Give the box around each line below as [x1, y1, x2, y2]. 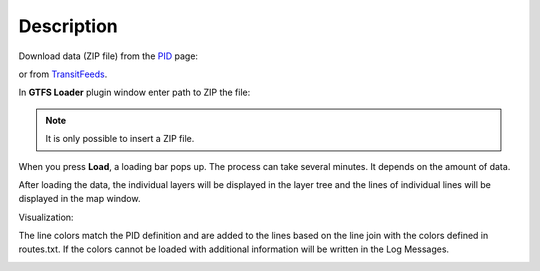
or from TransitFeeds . [18, 68, 108, 80]
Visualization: [18, 211, 74, 223]
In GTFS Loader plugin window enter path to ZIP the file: [18, 86, 251, 99]
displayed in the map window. [18, 193, 141, 205]
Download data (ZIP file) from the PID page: [18, 50, 199, 62]
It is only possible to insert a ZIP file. [45, 133, 195, 145]
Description [18, 15, 119, 37]
